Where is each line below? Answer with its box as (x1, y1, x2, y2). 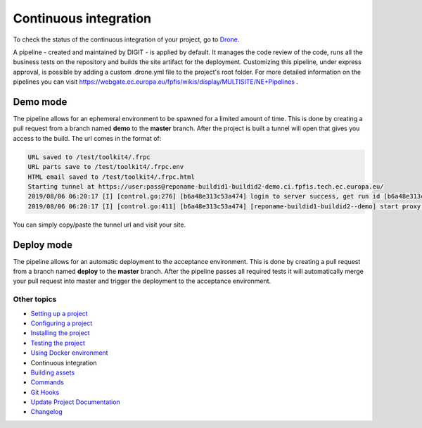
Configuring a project (30, 319, 93, 327)
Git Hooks (30, 388, 60, 396)
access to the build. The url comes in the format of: (13, 134, 162, 142)
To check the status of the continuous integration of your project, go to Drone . (13, 35, 240, 44)
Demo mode (13, 96, 68, 108)
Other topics (13, 294, 57, 304)
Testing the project (30, 339, 86, 347)
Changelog (30, 408, 63, 416)
